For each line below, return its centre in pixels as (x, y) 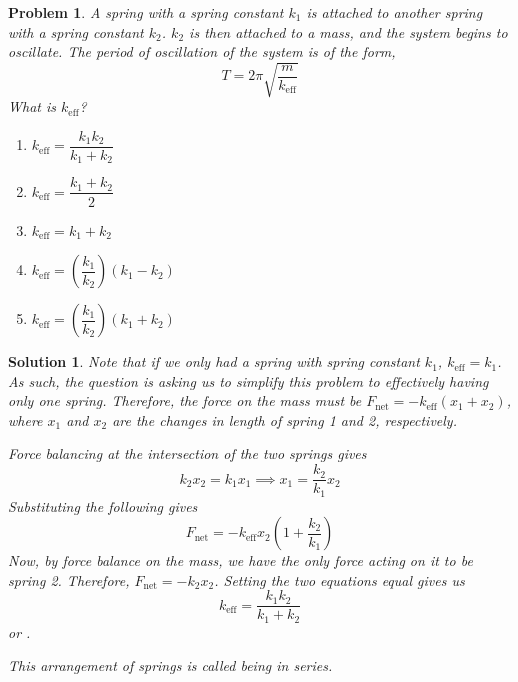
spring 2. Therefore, (69, 579)
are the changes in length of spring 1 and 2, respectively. (284, 419)
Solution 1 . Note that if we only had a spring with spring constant (214, 361)
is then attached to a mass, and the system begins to (348, 31)
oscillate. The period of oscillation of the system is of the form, (202, 51)
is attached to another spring (394, 12)
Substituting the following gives (103, 505)
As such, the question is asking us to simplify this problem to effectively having (248, 380)
